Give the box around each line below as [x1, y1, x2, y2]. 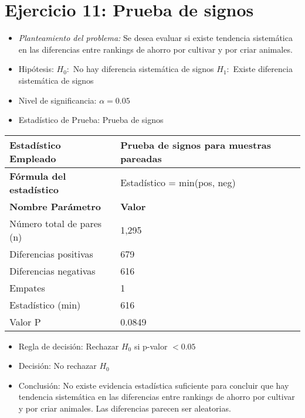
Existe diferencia [233, 63, 293, 75]
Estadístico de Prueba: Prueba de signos [18, 114, 164, 126]
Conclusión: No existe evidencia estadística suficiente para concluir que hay [18, 379, 289, 391]
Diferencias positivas [9, 246, 93, 261]
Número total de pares [9, 216, 102, 230]
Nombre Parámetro [9, 199, 101, 213]
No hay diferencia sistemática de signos [73, 63, 214, 75]
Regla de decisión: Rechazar [18, 340, 119, 352]
